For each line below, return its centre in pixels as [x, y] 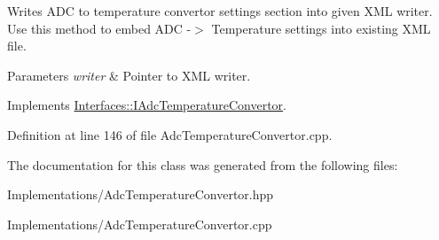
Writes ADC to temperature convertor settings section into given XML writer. [220, 11]
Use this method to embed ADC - [99, 28]
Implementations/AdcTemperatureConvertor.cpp [140, 224]
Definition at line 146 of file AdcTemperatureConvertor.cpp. [170, 134]
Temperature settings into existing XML [321, 28]
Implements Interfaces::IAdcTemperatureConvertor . [147, 105]
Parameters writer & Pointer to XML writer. [129, 75]
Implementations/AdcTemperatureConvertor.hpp [141, 194]
